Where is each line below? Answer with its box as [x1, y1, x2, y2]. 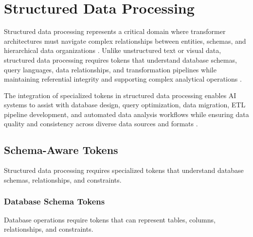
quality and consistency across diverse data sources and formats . [4, 118, 198, 129]
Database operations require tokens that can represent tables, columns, [4, 214, 216, 224]
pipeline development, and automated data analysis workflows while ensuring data [4, 109, 249, 119]
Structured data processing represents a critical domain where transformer [4, 26, 226, 36]
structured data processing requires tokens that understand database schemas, [4, 54, 237, 65]
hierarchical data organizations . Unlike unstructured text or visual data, [4, 45, 221, 55]
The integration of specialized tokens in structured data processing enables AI [4, 90, 236, 100]
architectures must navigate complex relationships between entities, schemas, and [4, 35, 246, 46]
